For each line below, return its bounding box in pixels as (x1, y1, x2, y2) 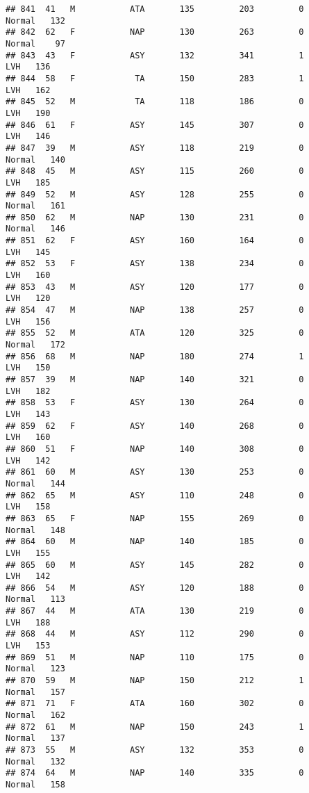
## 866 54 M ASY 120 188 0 (6, 582, 304, 593)
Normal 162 (6, 710, 65, 721)
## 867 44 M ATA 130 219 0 (6, 606, 304, 616)
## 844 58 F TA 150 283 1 (6, 73, 304, 83)
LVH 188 (6, 617, 51, 628)
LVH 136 (6, 62, 51, 72)
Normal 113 (6, 594, 65, 605)
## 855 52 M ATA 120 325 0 (6, 328, 304, 338)
